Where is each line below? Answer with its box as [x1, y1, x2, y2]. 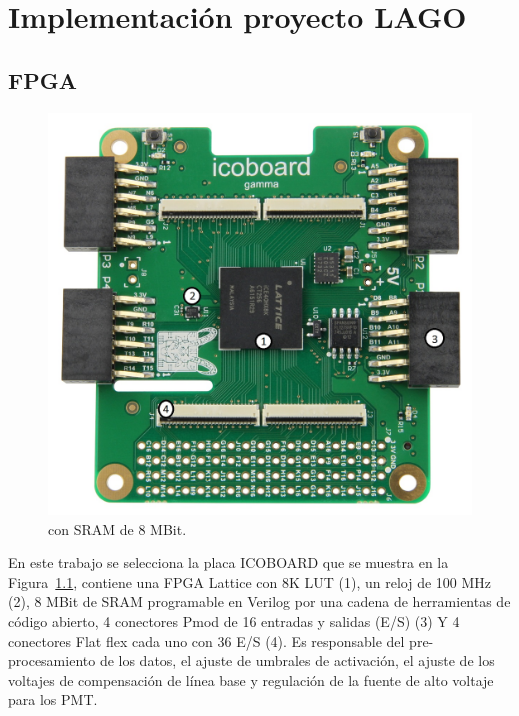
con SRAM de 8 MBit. [48, 518, 187, 539]
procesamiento [8, 650, 96, 671]
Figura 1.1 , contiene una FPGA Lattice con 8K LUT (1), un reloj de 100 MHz [8, 571, 492, 592]
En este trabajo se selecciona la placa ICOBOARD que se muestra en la [8, 552, 449, 573]
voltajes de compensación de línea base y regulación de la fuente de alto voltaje [8, 669, 494, 690]
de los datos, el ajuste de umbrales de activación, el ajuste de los [99, 650, 495, 671]
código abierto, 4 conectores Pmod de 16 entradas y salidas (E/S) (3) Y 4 [8, 611, 460, 632]
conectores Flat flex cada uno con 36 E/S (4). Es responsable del [8, 630, 405, 651]
